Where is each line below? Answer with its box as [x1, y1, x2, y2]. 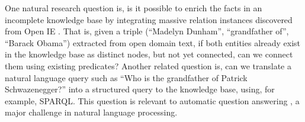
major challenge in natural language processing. [5, 106, 178, 118]
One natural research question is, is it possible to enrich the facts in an [5, 2, 262, 14]
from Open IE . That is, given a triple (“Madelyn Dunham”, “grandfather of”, [5, 25, 289, 37]
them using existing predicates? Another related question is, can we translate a [5, 59, 291, 72]
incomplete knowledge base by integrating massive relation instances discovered [5, 13, 293, 25]
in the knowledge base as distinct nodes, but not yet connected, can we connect [5, 48, 293, 60]
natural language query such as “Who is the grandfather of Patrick [5, 71, 248, 84]
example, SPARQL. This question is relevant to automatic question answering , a [5, 94, 300, 107]
